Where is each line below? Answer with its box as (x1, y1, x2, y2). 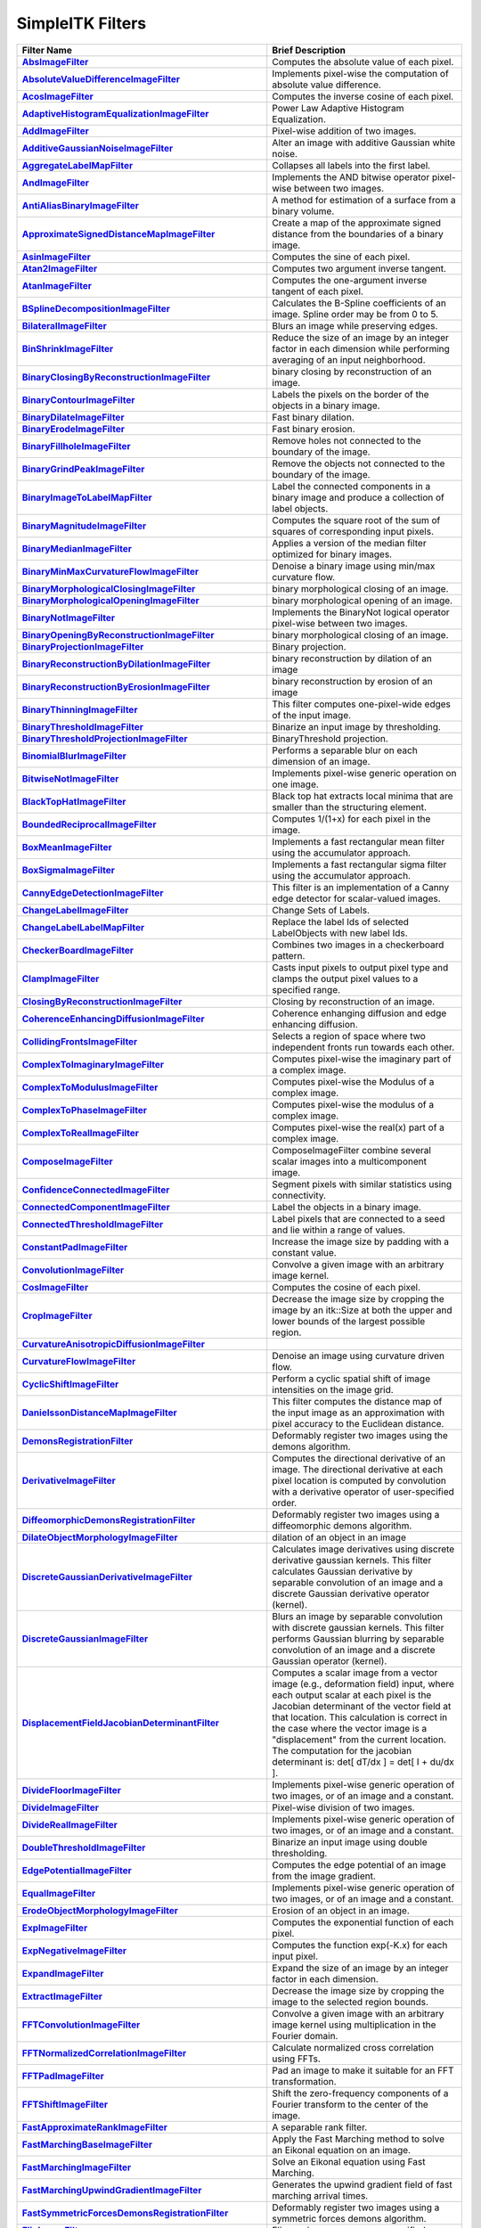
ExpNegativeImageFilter (21, 1944, 127, 1956)
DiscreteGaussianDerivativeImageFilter (21, 1570, 193, 1583)
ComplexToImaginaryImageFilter (21, 1058, 165, 1070)
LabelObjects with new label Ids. (272, 927, 409, 939)
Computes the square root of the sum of (272, 513, 441, 526)
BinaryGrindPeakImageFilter (21, 463, 145, 475)
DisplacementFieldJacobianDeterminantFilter (21, 1716, 220, 1729)
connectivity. (272, 1189, 327, 1201)
